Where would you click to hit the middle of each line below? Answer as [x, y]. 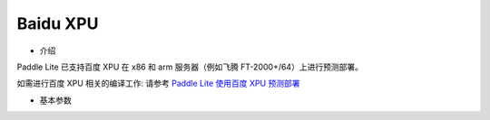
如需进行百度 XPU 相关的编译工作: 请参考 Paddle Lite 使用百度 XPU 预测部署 [158, 83]
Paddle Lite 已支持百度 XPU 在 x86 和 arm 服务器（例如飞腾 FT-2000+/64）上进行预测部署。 [190, 67]
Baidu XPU [58, 23]
